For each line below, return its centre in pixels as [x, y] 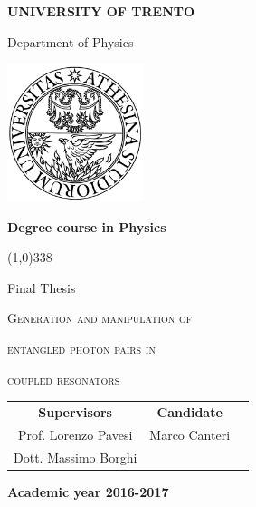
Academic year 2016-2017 [88, 491]
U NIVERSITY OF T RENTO [101, 11]
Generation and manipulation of [100, 318]
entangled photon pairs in [81, 348]
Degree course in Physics [87, 226]
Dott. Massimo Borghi [76, 457]
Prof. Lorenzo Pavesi [75, 434]
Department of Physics [71, 41]
